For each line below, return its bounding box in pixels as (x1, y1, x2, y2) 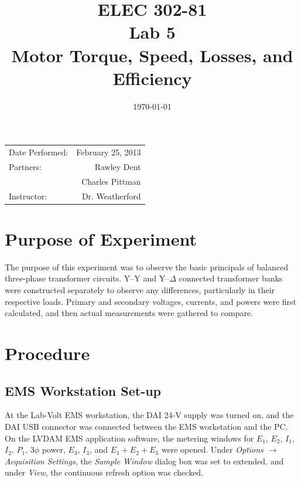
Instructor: (9, 189, 47, 202)
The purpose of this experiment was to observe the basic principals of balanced (5, 260, 288, 273)
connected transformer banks (179, 272, 283, 284)
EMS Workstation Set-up (5, 381, 162, 399)
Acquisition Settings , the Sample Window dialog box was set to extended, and (5, 454, 284, 467)
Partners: (9, 160, 42, 172)
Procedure (5, 341, 90, 365)
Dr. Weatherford (81, 189, 141, 202)
